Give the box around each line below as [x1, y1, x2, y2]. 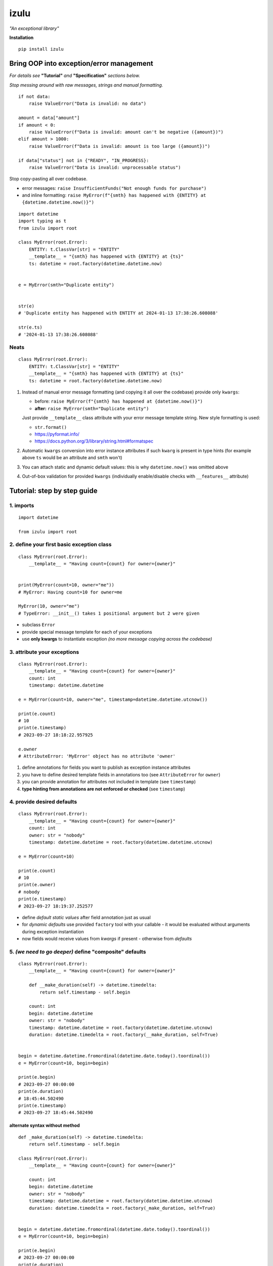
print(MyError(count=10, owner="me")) [18, 582, 115, 588]
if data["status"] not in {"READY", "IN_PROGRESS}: [18, 157, 149, 163]
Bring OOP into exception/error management [9, 59, 154, 68]
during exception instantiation [22, 928, 84, 934]
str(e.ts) [18, 325, 42, 330]
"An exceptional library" [9, 25, 59, 31]
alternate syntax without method [9, 1122, 80, 1129]
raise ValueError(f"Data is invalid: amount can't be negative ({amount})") [28, 129, 224, 135]
